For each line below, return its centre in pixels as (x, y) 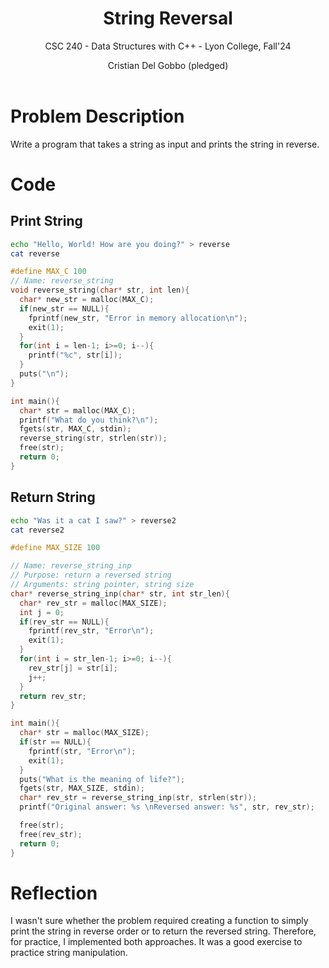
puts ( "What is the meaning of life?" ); (102, 779)
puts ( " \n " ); (44, 374)
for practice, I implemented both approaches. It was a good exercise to (156, 942)
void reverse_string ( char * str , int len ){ (100, 290)
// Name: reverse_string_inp (71, 566)
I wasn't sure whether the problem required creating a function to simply (159, 921)
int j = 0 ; (42, 612)
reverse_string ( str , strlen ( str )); (93, 438)
